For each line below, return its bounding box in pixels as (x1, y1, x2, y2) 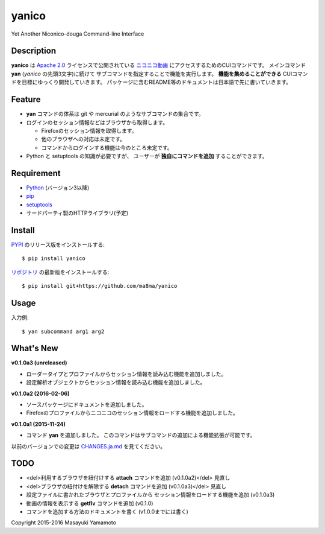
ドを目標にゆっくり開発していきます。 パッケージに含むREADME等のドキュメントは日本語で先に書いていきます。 (11, 78, 292, 86)
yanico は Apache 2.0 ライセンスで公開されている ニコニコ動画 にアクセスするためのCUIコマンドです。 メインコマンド (11, 62, 306, 69)
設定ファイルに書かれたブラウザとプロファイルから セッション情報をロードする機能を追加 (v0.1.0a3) (26, 491, 275, 498)
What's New (11, 343, 58, 354)
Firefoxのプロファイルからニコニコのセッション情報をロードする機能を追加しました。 (26, 409, 239, 416)
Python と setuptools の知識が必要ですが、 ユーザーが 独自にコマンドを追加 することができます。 (26, 153, 268, 160)
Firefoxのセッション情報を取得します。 (41, 127, 137, 134)
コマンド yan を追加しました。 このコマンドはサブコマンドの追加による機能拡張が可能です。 (26, 431, 256, 439)
